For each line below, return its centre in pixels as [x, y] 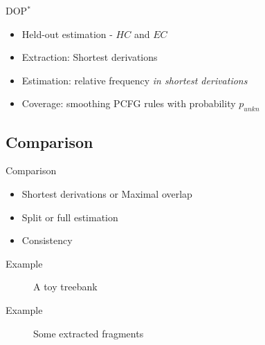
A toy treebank [65, 287]
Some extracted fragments [89, 333]
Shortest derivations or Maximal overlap [107, 193]
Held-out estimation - [67, 34]
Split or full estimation [70, 217]
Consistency [47, 240]
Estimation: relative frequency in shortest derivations [135, 80]
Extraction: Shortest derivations [90, 57]
